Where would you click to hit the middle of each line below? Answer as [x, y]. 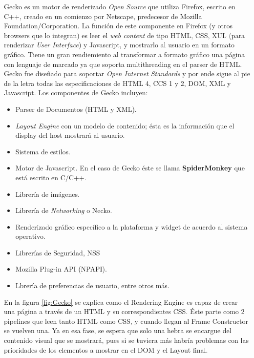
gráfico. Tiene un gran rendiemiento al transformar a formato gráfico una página [125, 54]
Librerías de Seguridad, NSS [58, 252]
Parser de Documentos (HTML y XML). [76, 109]
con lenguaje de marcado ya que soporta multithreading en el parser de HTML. [123, 64]
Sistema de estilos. [43, 151]
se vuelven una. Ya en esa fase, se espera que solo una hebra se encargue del [118, 330]
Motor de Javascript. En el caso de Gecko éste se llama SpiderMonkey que [130, 168]
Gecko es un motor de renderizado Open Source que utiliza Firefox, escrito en [120, 6]
